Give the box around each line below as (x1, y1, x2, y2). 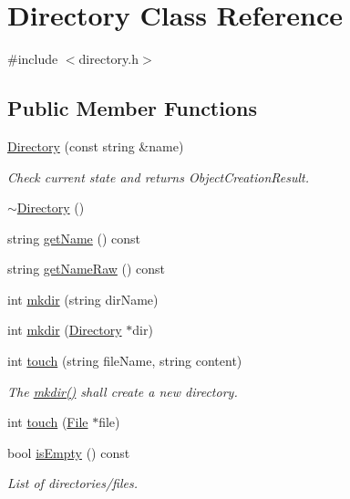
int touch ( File (7, 412, 88, 431)
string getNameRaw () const (7, 259, 166, 278)
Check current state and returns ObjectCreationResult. (7, 167, 310, 186)
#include (7, 49, 58, 68)
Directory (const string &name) (7, 136, 184, 155)
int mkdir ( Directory (7, 320, 122, 339)
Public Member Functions (7, 94, 257, 122)
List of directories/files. (7, 473, 138, 493)
